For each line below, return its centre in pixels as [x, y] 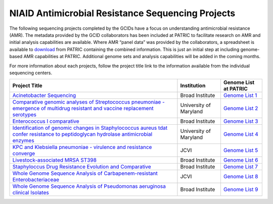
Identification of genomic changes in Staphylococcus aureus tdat [90, 128]
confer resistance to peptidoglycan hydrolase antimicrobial [82, 134]
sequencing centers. [31, 73]
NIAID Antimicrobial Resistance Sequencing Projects [122, 13]
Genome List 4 [241, 134]
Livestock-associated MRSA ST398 [55, 160]
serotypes [24, 115]
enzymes [24, 140]
